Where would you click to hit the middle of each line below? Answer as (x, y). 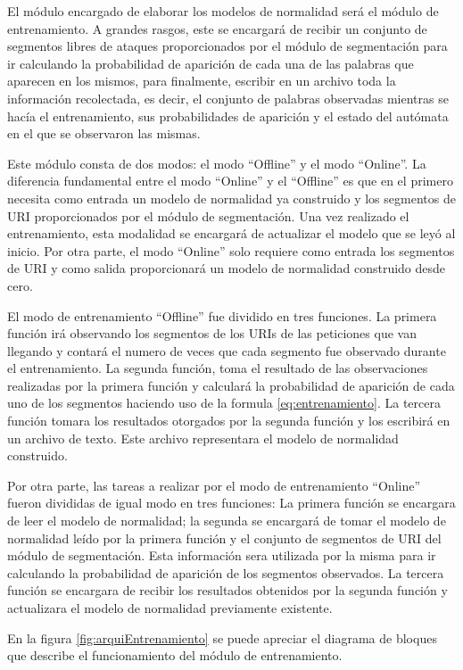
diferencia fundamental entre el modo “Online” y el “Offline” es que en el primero (230, 181)
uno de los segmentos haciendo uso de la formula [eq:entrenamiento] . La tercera (224, 403)
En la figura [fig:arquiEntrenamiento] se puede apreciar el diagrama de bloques (222, 637)
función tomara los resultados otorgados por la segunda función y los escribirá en (229, 421)
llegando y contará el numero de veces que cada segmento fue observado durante (227, 350)
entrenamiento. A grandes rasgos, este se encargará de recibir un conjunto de (217, 28)
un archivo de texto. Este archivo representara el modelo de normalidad (203, 438)
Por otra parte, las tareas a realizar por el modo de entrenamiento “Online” (214, 485)
